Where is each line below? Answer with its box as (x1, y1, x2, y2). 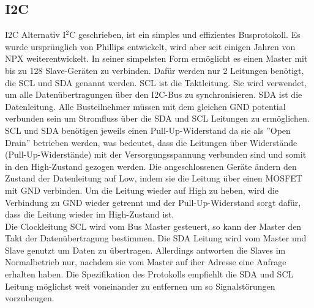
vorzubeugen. (5, 291, 54, 304)
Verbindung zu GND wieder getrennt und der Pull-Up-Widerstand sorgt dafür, (5, 196, 301, 208)
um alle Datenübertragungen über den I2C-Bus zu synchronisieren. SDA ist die (5, 88, 302, 101)
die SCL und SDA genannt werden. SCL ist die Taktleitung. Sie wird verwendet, (5, 76, 307, 89)
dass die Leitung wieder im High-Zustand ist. (5, 208, 174, 221)
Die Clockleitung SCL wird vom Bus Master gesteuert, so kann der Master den (5, 219, 302, 232)
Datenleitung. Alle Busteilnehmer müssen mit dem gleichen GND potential (5, 100, 286, 112)
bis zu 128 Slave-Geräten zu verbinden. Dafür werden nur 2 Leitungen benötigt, (5, 64, 304, 76)
